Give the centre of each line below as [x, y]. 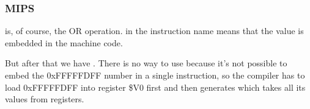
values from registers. [45, 99]
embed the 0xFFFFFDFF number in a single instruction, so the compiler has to [155, 75]
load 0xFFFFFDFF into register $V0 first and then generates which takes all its [155, 87]
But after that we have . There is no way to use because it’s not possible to [146, 63]
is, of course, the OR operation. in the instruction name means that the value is [154, 31]
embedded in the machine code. [64, 42]
